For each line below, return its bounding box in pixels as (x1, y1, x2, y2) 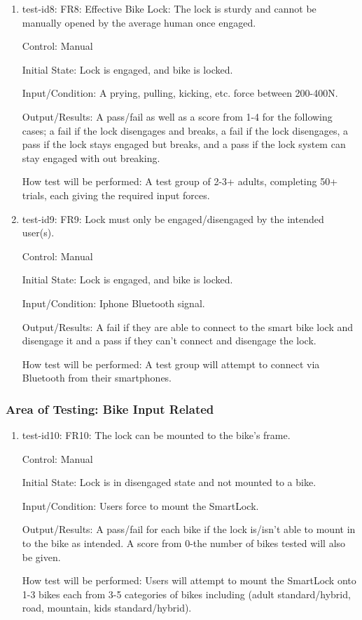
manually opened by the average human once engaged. (22, 15, 256, 29)
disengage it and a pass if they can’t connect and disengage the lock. (22, 333, 316, 348)
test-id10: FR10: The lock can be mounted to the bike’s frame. (22, 428, 291, 443)
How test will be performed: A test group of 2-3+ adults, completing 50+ (22, 174, 338, 189)
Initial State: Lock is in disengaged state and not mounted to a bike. (22, 475, 316, 490)
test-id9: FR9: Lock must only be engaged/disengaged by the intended (22, 211, 324, 226)
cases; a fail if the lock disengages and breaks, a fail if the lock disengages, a (22, 123, 349, 137)
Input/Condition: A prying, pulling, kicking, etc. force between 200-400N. (22, 86, 338, 100)
